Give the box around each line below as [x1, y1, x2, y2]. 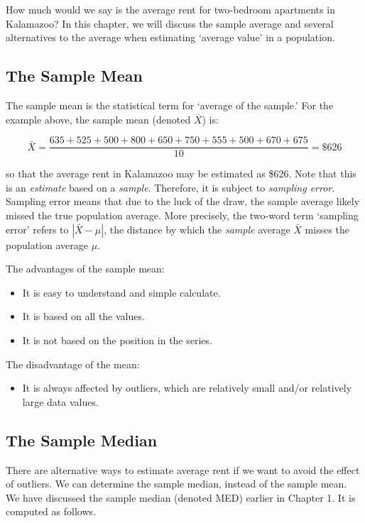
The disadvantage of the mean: [6, 356, 140, 371]
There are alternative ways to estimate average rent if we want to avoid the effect [6, 462, 360, 477]
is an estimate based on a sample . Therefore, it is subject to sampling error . [6, 180, 335, 194]
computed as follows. [6, 504, 96, 519]
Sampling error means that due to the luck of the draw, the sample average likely [6, 194, 360, 209]
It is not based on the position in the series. [22, 332, 212, 347]
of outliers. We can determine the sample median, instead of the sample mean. [6, 476, 347, 491]
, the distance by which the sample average [104, 221, 290, 236]
